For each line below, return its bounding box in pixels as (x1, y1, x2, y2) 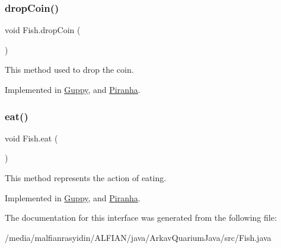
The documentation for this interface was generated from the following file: (5, 211, 277, 224)
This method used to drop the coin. (5, 63, 134, 76)
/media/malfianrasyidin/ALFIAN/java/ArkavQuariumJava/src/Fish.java (5, 231, 272, 243)
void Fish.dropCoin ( (5, 24, 81, 36)
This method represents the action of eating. (5, 172, 167, 183)
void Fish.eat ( (5, 131, 58, 144)
